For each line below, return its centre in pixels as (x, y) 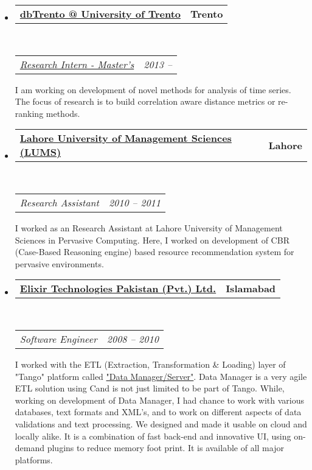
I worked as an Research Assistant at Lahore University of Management (149, 227)
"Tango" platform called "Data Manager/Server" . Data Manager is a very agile (161, 376)
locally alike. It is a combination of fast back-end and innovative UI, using (153, 436)
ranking (29, 113)
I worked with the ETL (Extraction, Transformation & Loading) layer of (150, 364)
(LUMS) (40, 152)
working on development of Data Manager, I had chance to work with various (160, 400)
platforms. (34, 459)
